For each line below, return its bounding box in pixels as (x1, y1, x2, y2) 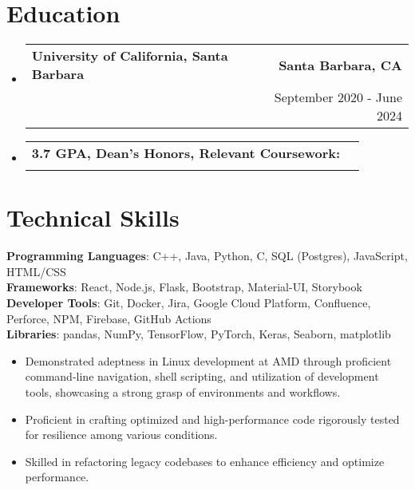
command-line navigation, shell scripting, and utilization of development (25, 368, 379, 385)
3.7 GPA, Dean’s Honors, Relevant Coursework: (31, 144, 341, 163)
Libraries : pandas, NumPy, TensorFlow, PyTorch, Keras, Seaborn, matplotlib (6, 326, 391, 342)
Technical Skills (6, 201, 180, 234)
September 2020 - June (274, 88, 402, 107)
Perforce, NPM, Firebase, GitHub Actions (6, 310, 211, 326)
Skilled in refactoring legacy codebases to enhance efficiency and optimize (25, 452, 385, 469)
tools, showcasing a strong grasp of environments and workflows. (25, 384, 341, 400)
